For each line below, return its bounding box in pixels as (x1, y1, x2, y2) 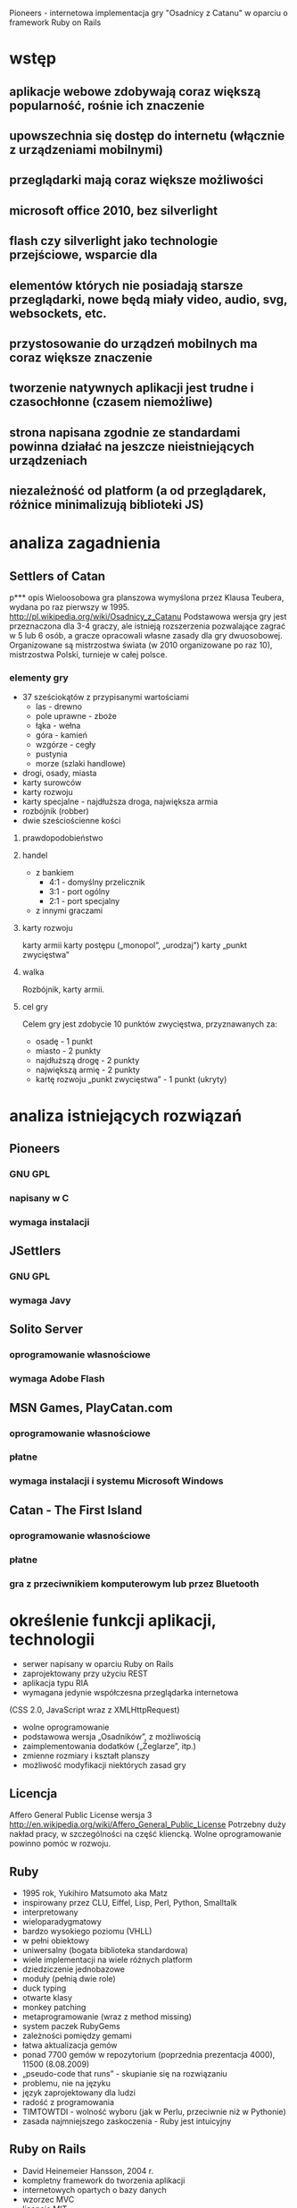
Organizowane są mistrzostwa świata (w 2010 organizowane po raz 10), (9, 639, 273, 651)
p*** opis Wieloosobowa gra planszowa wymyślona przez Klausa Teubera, (9, 592, 285, 603)
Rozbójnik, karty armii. (21, 984, 105, 995)
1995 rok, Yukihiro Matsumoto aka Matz (21, 1888, 168, 1899)
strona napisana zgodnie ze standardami (9, 425, 241, 440)
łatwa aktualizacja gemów (21, 2040, 118, 2051)
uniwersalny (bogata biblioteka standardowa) (21, 1945, 189, 1956)
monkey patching (21, 2002, 87, 2013)
